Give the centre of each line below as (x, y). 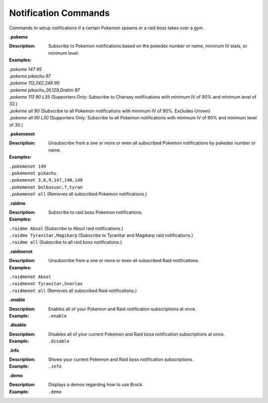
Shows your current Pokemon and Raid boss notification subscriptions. (121, 359)
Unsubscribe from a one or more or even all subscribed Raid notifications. (124, 261)
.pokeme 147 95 (26, 69)
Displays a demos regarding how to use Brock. (96, 385)
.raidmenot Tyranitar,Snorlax (46, 284)
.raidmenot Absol (30, 277)
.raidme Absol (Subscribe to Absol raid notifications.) (66, 228)
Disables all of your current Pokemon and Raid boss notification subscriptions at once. (137, 334)
